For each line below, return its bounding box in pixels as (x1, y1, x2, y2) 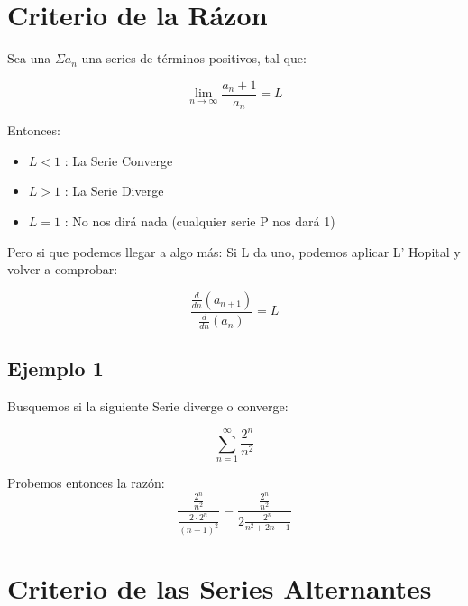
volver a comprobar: (7, 260, 118, 279)
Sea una (7, 49, 51, 68)
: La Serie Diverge (64, 181, 164, 200)
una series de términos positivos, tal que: (81, 49, 307, 68)
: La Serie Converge (64, 151, 173, 170)
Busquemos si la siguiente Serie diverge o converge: (7, 397, 289, 416)
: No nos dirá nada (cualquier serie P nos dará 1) (64, 212, 335, 231)
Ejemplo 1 (7, 354, 104, 382)
